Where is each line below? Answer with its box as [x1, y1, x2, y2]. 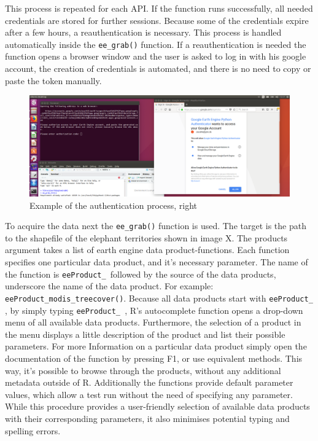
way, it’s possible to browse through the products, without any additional [5, 364, 281, 377]
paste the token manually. [5, 74, 102, 87]
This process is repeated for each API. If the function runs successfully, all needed [5, 2, 313, 14]
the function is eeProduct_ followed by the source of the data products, [5, 267, 276, 280]
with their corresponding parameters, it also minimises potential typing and [5, 412, 290, 424]
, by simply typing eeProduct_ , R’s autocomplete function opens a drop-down [5, 303, 303, 316]
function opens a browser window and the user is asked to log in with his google [5, 50, 306, 63]
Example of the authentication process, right [29, 198, 198, 211]
